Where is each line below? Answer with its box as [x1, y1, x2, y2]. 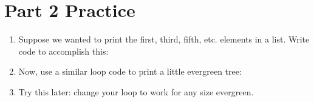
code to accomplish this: [18, 44, 109, 57]
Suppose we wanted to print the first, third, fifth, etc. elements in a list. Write [18, 33, 310, 46]
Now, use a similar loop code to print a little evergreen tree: [18, 65, 242, 78]
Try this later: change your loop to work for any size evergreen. [18, 85, 254, 98]
